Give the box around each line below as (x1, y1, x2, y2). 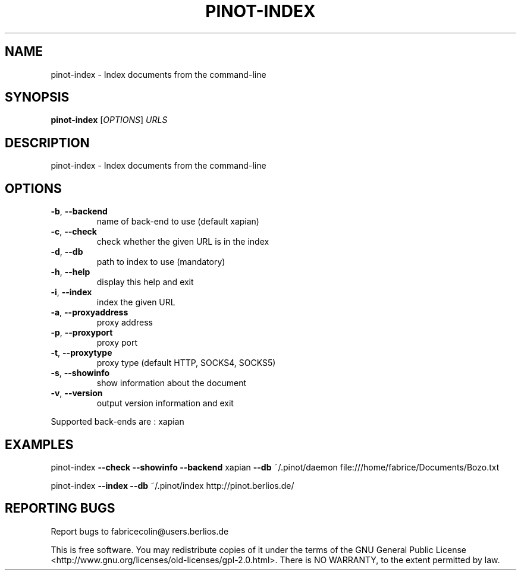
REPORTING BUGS (5, 501, 115, 516)
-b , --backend (51, 206, 108, 217)
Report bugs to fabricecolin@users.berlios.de (51, 526, 229, 536)
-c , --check (51, 226, 97, 237)
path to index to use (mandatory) (96, 257, 225, 267)
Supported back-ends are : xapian (51, 416, 184, 427)
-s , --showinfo (51, 368, 110, 378)
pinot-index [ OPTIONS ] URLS (51, 115, 168, 125)
